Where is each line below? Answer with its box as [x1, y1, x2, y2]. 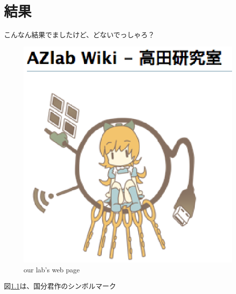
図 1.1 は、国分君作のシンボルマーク [4, 281, 116, 291]
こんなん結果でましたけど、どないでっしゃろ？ [4, 29, 155, 40]
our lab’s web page [24, 264, 80, 274]
